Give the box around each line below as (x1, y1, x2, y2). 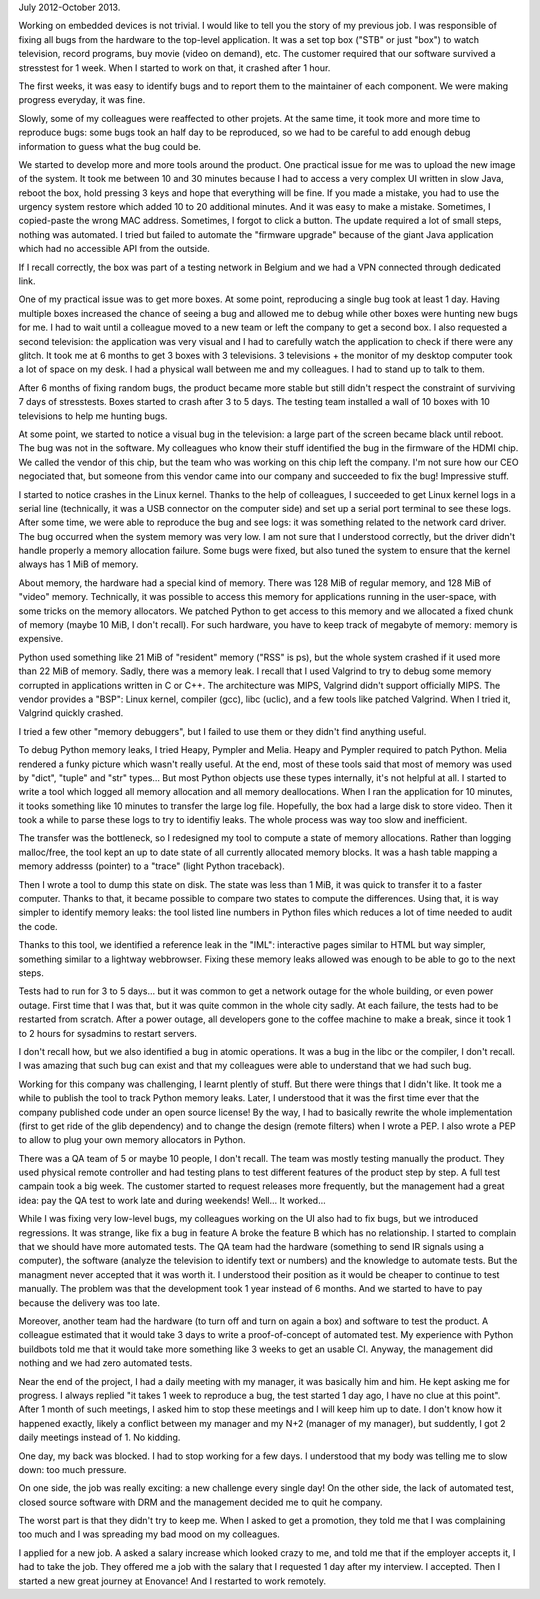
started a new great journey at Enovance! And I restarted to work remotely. (18, 1575, 327, 1587)
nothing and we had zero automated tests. (18, 1357, 193, 1369)
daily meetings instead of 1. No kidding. (18, 1431, 181, 1444)
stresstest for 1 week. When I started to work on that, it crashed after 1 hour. (18, 61, 331, 74)
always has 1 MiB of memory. (18, 558, 139, 570)
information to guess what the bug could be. (18, 140, 202, 152)
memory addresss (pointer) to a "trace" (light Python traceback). (18, 860, 285, 872)
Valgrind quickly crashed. (18, 707, 124, 719)
